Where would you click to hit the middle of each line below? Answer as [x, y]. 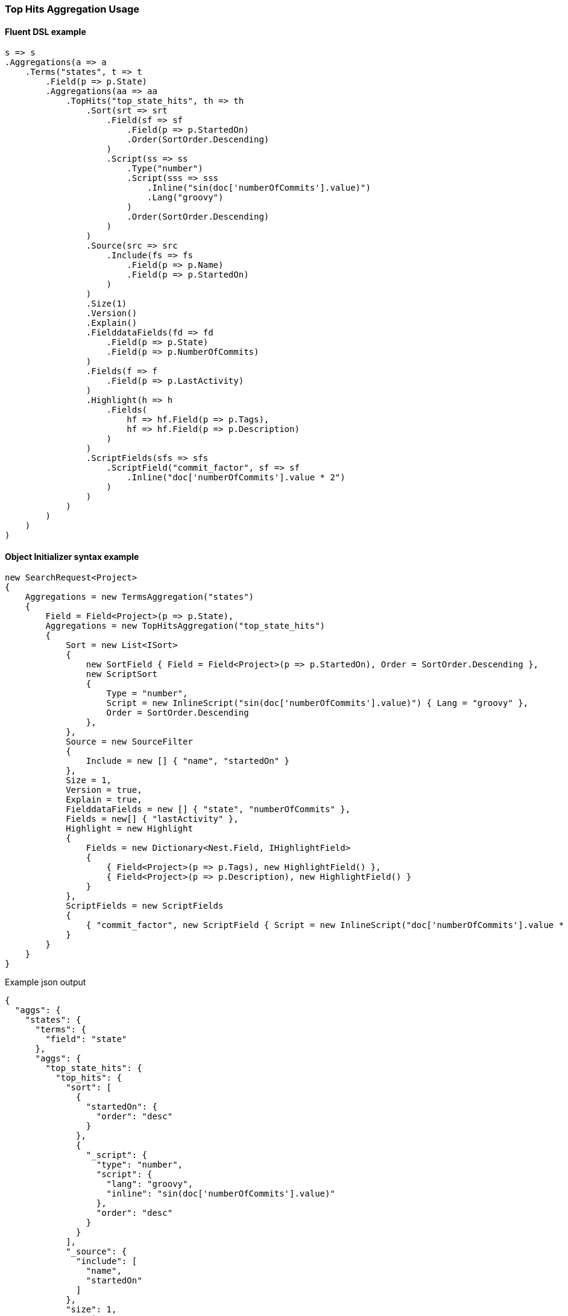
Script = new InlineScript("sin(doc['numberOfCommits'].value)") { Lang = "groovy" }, [317, 703]
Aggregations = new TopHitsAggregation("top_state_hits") [185, 626]
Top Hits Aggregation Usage [72, 9]
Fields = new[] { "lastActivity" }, [152, 819]
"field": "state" [86, 1039]
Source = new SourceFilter [129, 742]
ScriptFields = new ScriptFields [145, 906]
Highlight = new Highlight [129, 829]
